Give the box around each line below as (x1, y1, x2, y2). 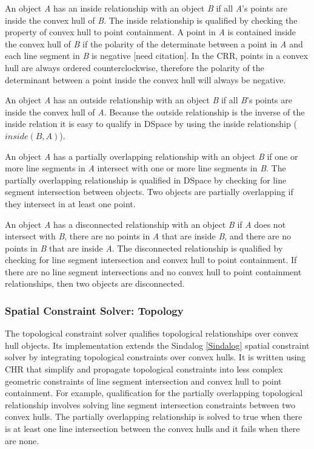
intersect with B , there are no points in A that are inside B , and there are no (5, 230, 291, 242)
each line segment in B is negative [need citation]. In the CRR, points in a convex (5, 49, 309, 62)
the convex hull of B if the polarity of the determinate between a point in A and (5, 37, 303, 50)
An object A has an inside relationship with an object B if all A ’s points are (5, 2, 287, 14)
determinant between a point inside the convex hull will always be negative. (5, 73, 286, 86)
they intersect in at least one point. (5, 197, 136, 210)
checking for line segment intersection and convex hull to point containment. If (5, 253, 297, 266)
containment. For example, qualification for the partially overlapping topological (5, 386, 303, 399)
